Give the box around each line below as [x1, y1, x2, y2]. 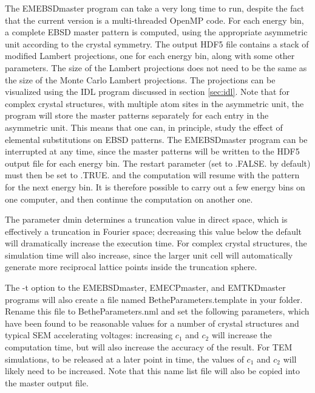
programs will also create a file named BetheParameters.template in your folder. [5, 293, 303, 305]
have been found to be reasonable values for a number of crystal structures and [5, 316, 299, 329]
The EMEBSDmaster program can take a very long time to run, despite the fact [5, 2, 305, 14]
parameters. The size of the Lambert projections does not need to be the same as [5, 61, 307, 74]
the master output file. [5, 376, 89, 389]
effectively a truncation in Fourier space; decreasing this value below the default [5, 224, 302, 237]
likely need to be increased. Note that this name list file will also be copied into [5, 364, 300, 377]
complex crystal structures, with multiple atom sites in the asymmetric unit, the [5, 97, 304, 110]
